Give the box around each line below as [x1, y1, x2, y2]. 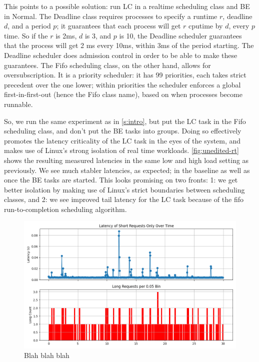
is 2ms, [55, 30, 77, 40]
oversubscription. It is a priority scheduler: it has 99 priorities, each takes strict [4, 69, 246, 80]
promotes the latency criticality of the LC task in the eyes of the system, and [4, 135, 241, 145]
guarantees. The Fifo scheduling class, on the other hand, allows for [4, 59, 211, 70]
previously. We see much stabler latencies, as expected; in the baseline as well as [4, 164, 250, 175]
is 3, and [84, 30, 111, 40]
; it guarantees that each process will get [56, 20, 181, 31]
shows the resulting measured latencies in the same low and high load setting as [4, 154, 249, 165]
